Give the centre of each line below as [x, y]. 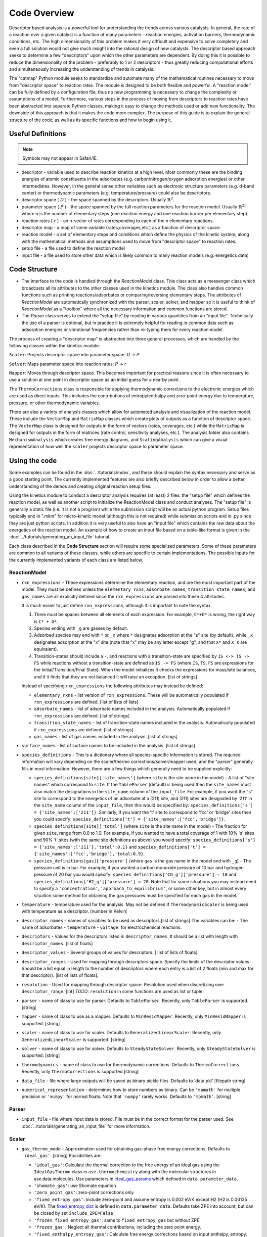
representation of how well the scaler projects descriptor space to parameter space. [96, 446]
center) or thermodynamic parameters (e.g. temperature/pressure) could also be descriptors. [116, 192]
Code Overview [42, 13]
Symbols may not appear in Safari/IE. [60, 158]
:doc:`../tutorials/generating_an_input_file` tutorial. [60, 537]
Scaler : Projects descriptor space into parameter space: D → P [74, 355]
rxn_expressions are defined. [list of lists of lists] [86, 702]
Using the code [33, 460]
